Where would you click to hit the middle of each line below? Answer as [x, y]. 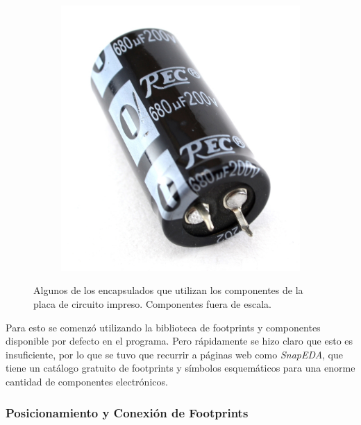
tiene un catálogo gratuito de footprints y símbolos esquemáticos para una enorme [180, 368]
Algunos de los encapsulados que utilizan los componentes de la [168, 290]
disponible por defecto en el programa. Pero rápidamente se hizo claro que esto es [179, 341]
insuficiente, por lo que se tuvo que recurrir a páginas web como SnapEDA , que [175, 354]
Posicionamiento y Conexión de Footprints [127, 412]
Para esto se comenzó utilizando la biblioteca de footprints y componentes [163, 327]
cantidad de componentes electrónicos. [87, 382]
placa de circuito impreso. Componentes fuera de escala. [152, 304]
